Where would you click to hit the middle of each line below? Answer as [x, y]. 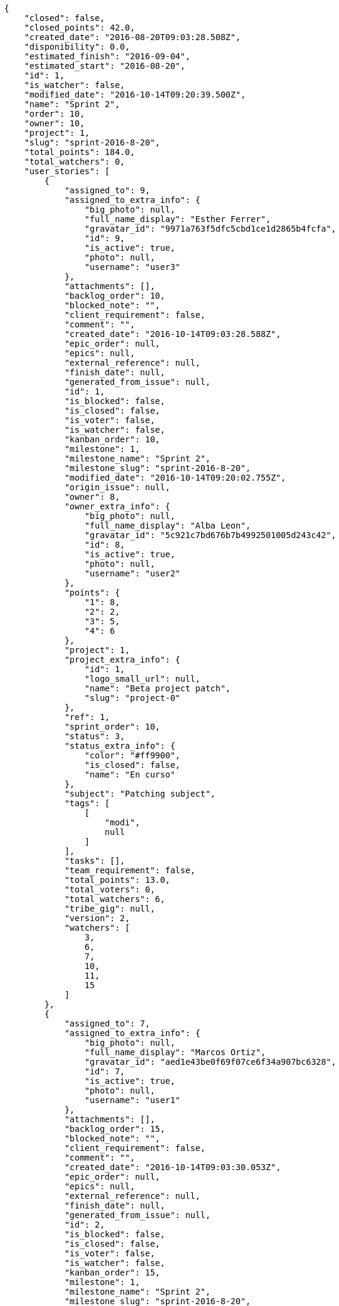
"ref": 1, [87, 717]
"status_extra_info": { [120, 746]
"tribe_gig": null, [110, 909]
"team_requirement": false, [130, 870]
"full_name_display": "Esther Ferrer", [178, 219]
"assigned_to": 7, [107, 1023]
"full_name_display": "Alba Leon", [168, 526]
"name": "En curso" [130, 775]
